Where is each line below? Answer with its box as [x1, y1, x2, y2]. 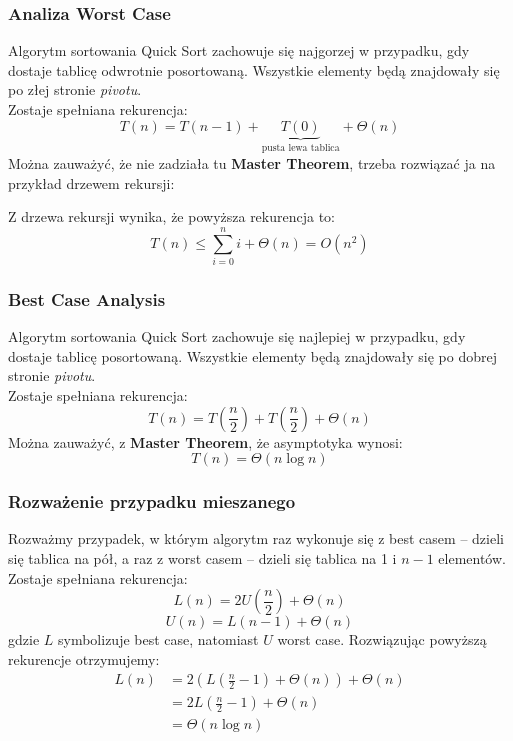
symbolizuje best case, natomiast [57, 629, 259, 650]
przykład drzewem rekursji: [8, 172, 175, 193]
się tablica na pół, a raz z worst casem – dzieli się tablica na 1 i [8, 547, 397, 568]
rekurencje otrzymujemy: [8, 648, 160, 669]
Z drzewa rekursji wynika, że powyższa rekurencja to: [8, 206, 335, 227]
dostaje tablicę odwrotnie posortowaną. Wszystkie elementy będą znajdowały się [8, 59, 500, 80]
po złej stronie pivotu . [8, 79, 142, 100]
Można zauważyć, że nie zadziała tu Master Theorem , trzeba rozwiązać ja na [8, 153, 496, 174]
